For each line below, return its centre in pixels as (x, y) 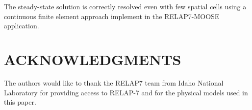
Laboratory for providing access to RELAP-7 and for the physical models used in (126, 92)
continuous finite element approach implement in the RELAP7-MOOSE (112, 16)
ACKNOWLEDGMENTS (93, 59)
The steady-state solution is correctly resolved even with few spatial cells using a (125, 6)
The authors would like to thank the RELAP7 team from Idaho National (114, 82)
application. (22, 26)
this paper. (20, 102)
